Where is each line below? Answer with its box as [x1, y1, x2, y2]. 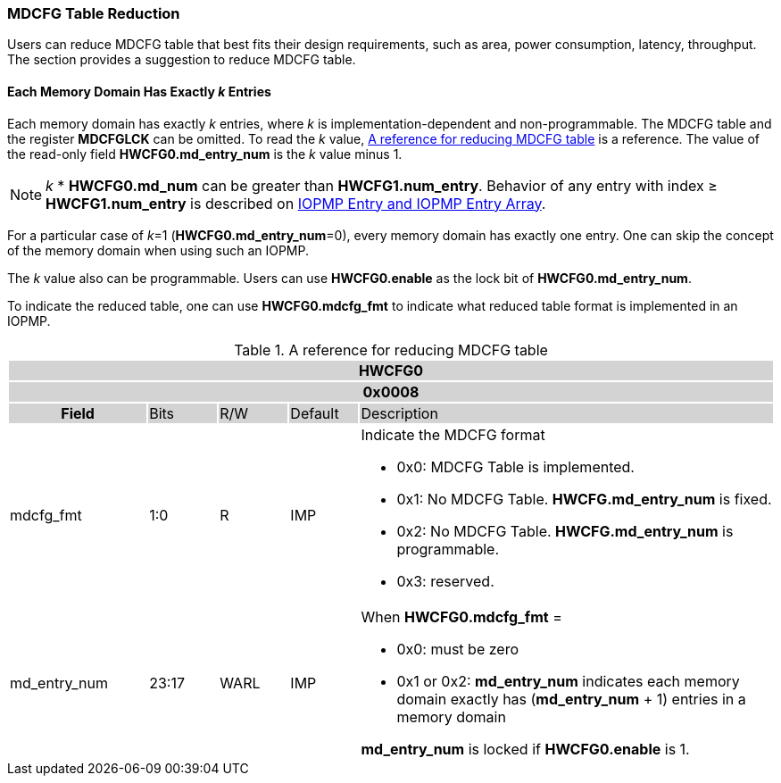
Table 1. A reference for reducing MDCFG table [234, 340, 548, 359]
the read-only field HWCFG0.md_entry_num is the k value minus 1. [7, 146, 403, 162]
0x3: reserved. [396, 571, 494, 590]
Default [290, 404, 339, 422]
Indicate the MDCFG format [361, 425, 545, 444]
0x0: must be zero [396, 639, 519, 658]
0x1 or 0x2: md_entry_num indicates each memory [396, 671, 740, 690]
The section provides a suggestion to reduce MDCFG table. [7, 52, 356, 68]
